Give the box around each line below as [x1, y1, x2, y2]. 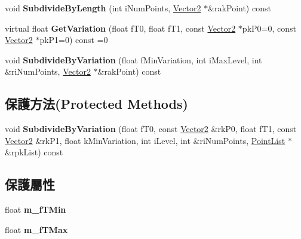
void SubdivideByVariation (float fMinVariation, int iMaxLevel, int [5, 53, 262, 66]
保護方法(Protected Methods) [5, 94, 188, 113]
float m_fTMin [5, 203, 66, 216]
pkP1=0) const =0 [39, 33, 108, 46]
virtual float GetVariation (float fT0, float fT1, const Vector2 [5, 22, 236, 34]
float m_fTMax [5, 223, 68, 235]
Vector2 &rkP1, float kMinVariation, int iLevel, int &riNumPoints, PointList [5, 134, 285, 146]
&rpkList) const [5, 146, 63, 158]
